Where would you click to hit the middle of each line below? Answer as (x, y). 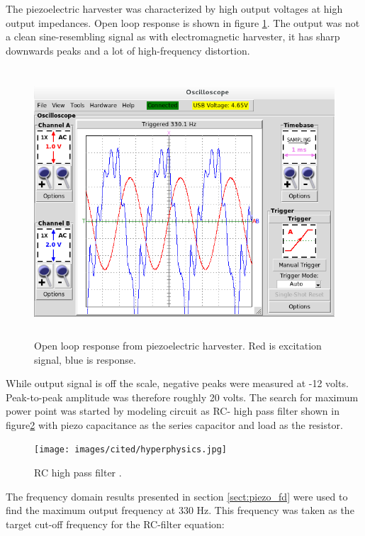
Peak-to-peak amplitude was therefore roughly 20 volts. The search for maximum (182, 397)
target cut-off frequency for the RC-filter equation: (115, 524)
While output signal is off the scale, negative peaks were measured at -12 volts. (177, 383)
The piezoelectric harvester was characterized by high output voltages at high (174, 9)
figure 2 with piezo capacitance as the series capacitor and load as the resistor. (174, 424)
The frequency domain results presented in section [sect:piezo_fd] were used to (177, 496)
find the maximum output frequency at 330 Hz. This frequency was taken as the (180, 510)
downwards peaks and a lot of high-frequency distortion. (128, 50)
